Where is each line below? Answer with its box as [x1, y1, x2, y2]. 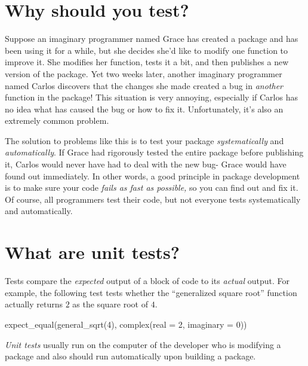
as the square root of [72, 298, 148, 310]
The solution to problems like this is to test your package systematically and [5, 134, 284, 147]
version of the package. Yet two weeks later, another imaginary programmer [5, 67, 282, 80]
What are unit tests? [5, 240, 180, 264]
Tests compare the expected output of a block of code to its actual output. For [5, 274, 289, 287]
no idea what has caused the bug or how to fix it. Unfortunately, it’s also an [5, 102, 284, 115]
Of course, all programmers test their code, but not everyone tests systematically [5, 193, 301, 205]
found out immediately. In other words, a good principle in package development [5, 169, 300, 182]
